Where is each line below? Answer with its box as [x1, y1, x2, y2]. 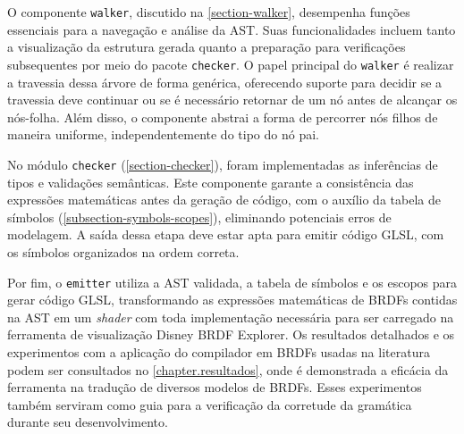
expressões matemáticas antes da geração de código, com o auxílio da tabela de [7, 190, 441, 209]
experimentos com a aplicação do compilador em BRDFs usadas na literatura [7, 342, 430, 361]
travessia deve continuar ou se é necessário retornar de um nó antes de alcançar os [7, 90, 458, 109]
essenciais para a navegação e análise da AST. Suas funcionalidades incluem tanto [7, 20, 456, 38]
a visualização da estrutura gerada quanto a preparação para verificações [7, 38, 406, 56]
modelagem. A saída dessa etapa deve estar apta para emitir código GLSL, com [7, 225, 444, 244]
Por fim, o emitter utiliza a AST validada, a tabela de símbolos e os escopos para [7, 272, 458, 291]
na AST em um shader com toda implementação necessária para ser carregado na [7, 307, 454, 326]
